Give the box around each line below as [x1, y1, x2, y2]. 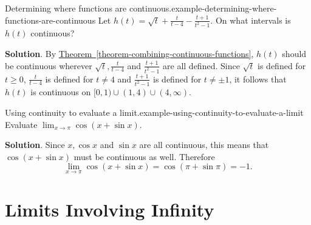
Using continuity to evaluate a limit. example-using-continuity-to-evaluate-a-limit [5, 106, 304, 118]
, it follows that [229, 72, 287, 85]
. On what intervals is [210, 13, 291, 26]
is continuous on [30, 86, 91, 98]
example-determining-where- [171, 2, 277, 14]
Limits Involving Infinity [5, 196, 214, 221]
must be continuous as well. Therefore [73, 150, 215, 163]
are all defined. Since [163, 59, 240, 72]
